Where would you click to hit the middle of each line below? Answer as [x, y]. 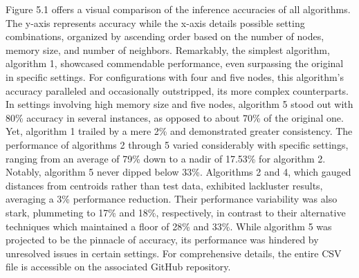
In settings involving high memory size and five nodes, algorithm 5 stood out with [179, 104]
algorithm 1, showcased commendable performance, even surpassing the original [175, 63]
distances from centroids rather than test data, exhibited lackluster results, [164, 185]
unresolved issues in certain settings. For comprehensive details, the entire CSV [174, 253]
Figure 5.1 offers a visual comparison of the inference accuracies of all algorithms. [178, 9]
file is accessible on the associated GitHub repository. [118, 267]
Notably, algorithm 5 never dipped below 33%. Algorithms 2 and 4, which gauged [178, 172]
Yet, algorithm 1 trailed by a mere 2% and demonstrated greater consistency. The [179, 131]
